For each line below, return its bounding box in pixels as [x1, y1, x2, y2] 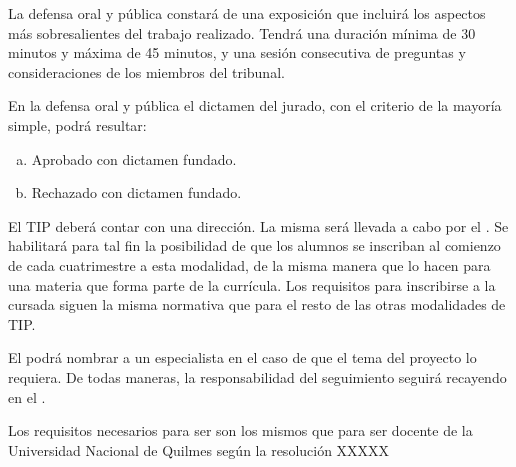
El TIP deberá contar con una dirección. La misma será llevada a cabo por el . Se [8, 215, 509, 236]
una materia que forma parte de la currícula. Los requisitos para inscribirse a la [8, 274, 496, 295]
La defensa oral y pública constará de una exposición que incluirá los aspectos [8, 3, 486, 23]
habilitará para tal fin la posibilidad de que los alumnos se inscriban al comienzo [8, 235, 501, 256]
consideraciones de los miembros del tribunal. [8, 61, 285, 82]
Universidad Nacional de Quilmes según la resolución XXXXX [8, 439, 390, 460]
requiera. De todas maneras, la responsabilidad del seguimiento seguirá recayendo [8, 366, 507, 387]
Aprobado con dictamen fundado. [31, 148, 237, 169]
